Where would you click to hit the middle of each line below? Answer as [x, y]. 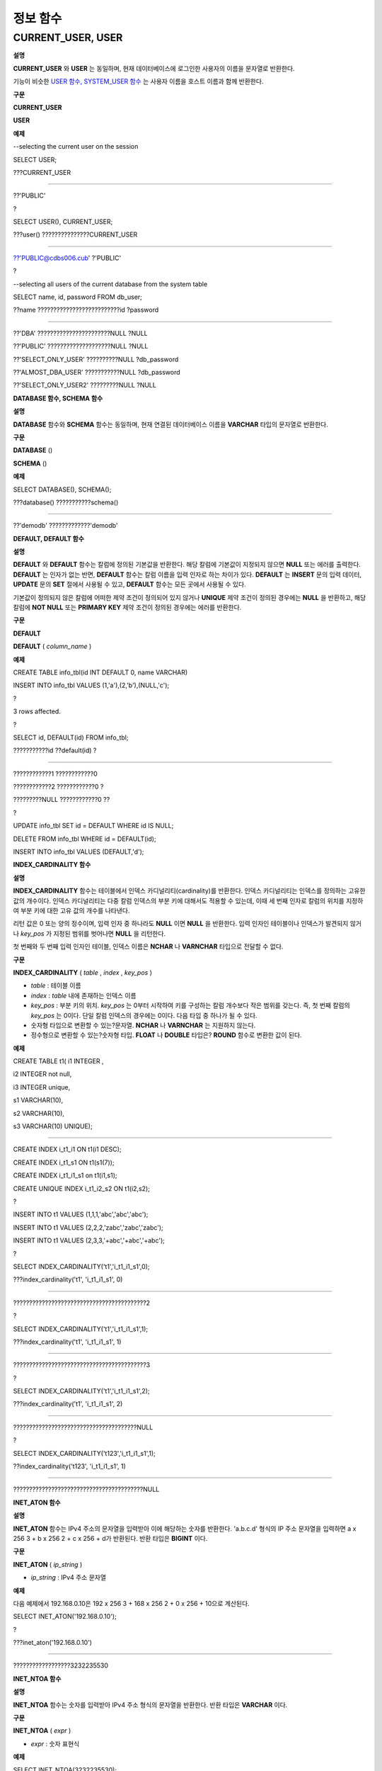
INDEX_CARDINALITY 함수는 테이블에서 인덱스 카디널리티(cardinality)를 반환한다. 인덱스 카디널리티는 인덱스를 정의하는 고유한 [189, 891]
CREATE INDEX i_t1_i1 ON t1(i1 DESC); [67, 1149]
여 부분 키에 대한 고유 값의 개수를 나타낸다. [71, 911]
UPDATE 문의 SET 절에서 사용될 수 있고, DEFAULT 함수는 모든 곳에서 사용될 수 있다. [130, 584]
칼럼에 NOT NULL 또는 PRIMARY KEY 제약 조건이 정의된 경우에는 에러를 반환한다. [127, 607]
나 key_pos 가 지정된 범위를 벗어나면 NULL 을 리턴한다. [89, 933]
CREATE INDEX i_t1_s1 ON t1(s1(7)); [64, 1162]
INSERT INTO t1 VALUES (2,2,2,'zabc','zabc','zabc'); [88, 1227]
